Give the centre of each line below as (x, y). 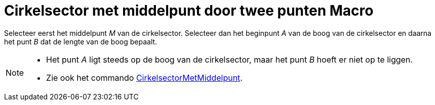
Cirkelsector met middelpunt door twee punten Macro (189, 11)
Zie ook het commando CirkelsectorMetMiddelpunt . (144, 77)
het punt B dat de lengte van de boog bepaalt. (81, 41)
